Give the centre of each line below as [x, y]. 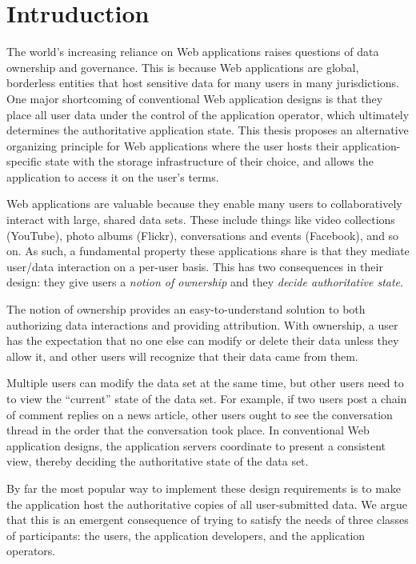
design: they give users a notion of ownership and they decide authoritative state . [205, 282]
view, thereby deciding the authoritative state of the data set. [158, 461]
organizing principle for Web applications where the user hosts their [173, 145]
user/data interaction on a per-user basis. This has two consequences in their [195, 266]
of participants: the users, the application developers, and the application [186, 535]
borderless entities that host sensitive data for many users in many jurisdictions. [203, 83]
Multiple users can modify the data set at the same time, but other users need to [205, 383]
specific [24, 161]
